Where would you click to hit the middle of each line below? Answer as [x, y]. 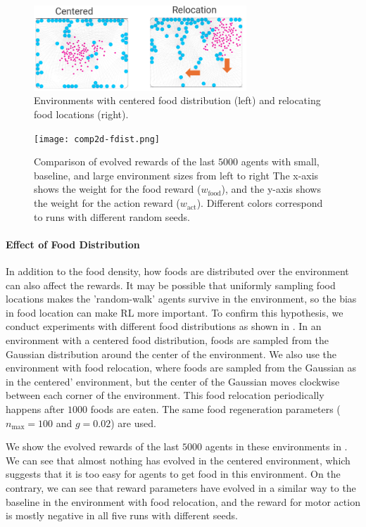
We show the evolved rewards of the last [93, 446]
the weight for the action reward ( [107, 203]
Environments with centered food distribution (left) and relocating [177, 100]
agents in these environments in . [276, 446]
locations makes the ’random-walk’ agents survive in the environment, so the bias [181, 299]
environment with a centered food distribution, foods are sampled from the [167, 340]
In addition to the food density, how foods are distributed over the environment [177, 271]
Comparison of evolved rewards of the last [125, 161]
